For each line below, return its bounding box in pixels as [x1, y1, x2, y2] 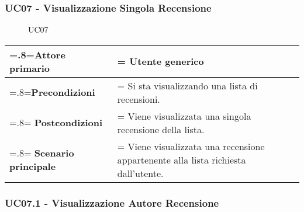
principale [9, 159, 56, 173]
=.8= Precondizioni [9, 85, 95, 99]
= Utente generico [117, 54, 204, 68]
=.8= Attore [9, 47, 65, 61]
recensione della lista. [117, 122, 205, 136]
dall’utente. [117, 166, 164, 180]
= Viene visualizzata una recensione [117, 139, 265, 153]
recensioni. [117, 92, 160, 106]
